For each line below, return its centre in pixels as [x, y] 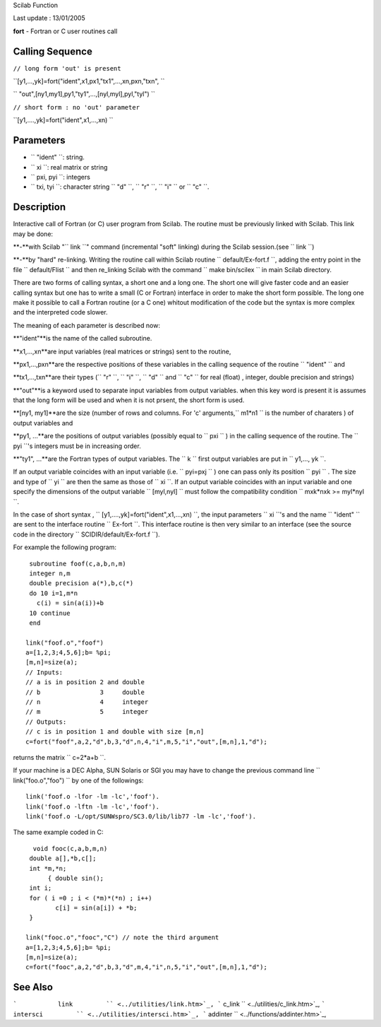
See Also [33, 987]
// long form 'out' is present [67, 68]
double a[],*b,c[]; [63, 858]
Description [40, 207]
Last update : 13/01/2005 [49, 18]
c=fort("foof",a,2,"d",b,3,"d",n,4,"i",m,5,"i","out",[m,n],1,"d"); [146, 741]
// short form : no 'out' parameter [77, 107]
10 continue [50, 613]
